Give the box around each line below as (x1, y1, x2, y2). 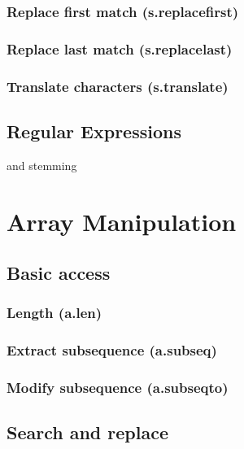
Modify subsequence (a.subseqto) (7, 377, 229, 398)
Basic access (7, 260, 111, 286)
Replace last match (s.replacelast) (7, 38, 233, 59)
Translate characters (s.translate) (7, 76, 229, 96)
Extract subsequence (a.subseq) (7, 340, 217, 360)
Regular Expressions (7, 118, 181, 143)
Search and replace (7, 420, 168, 445)
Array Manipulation (7, 204, 237, 238)
